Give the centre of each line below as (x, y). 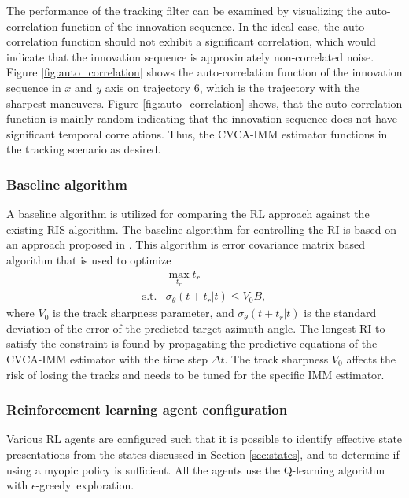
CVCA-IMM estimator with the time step (107, 359)
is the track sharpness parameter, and (144, 313)
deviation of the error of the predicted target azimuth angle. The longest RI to (196, 328)
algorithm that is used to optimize (89, 259)
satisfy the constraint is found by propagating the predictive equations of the (192, 343)
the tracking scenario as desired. (84, 149)
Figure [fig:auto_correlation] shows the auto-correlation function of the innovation (204, 72)
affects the (371, 359)
